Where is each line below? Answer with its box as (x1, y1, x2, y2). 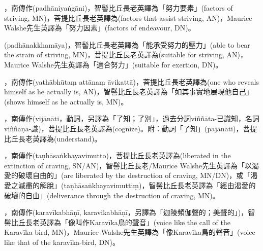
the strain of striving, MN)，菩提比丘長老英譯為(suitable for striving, (4, 49, 224, 60)
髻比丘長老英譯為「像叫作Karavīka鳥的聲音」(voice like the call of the (4, 217, 230, 227)
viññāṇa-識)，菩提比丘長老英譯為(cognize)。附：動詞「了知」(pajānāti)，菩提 (4, 123, 257, 133)
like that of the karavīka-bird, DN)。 (4, 236, 120, 247)
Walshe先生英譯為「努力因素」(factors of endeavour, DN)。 (4, 22, 195, 33)
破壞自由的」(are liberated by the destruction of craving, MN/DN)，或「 (18, 170, 251, 181)
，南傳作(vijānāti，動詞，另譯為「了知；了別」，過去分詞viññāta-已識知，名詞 (4, 113, 260, 124)
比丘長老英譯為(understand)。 (4, 133, 102, 144)
